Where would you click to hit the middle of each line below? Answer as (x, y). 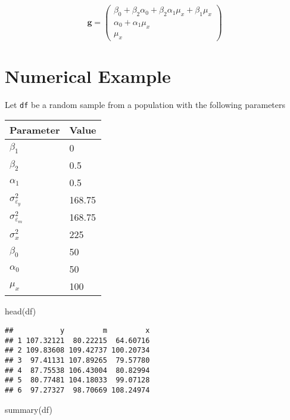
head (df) (21, 311)
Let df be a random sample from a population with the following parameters (145, 104)
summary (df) (29, 409)
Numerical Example (88, 75)
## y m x (77, 330)
